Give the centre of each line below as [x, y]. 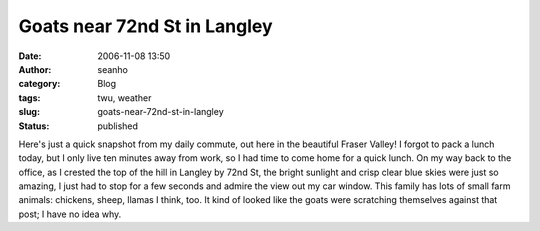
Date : [30, 56]
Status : [34, 126]
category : [39, 84]
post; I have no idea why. [70, 214]
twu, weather [124, 97]
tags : [29, 97]
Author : [35, 69]
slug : [29, 112]
